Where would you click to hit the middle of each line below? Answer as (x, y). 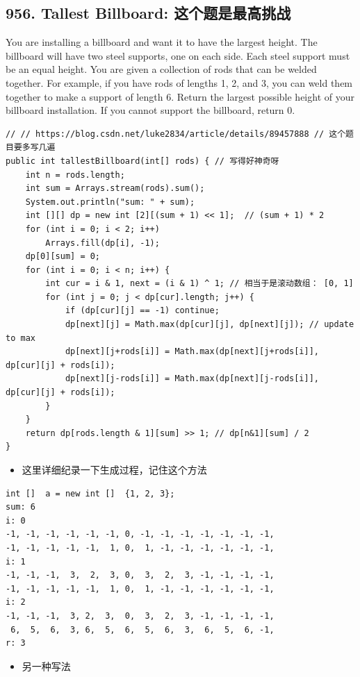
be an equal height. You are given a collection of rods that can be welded (161, 69)
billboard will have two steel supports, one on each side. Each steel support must (178, 55)
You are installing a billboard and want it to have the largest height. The (162, 42)
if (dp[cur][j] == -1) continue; (142, 311)
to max (21, 338)
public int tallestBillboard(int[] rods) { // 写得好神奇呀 (142, 161)
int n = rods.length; (75, 175)
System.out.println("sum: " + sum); (110, 202)
